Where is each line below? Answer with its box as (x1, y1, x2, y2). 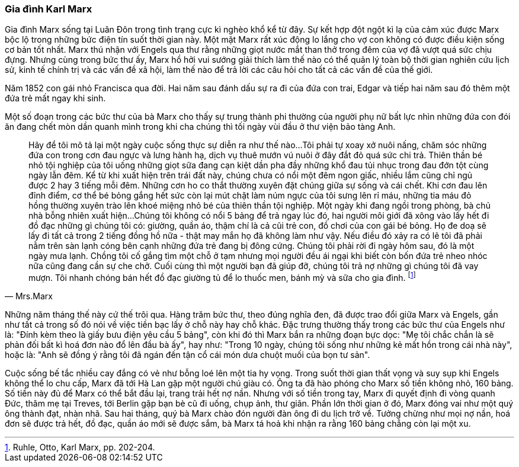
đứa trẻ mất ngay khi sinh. (5, 93, 106, 104)
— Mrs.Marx (5, 291, 53, 302)
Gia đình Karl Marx (5, 3, 92, 15)
